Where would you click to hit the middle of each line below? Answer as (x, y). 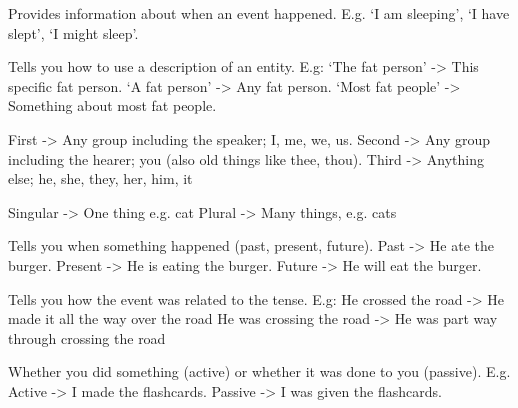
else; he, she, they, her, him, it (100, 178)
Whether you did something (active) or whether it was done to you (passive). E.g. (259, 371)
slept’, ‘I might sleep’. (73, 32)
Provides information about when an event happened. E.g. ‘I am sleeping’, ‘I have (259, 13)
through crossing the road (87, 337)
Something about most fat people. (112, 105)
